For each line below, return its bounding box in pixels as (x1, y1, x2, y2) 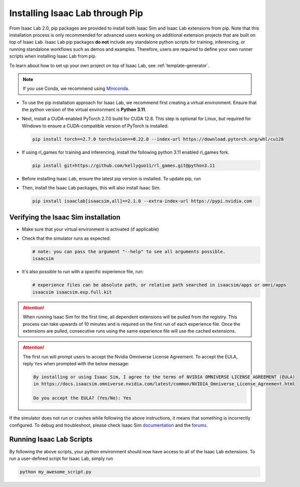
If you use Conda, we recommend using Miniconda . (23, 85, 130, 91)
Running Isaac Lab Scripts (9, 435, 93, 444)
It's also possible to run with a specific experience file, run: (22, 269, 144, 275)
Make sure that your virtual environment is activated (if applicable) (22, 226, 159, 232)
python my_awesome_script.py (20, 469, 92, 474)
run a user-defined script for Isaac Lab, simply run (9, 455, 113, 461)
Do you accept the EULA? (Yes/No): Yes (33, 395, 131, 401)
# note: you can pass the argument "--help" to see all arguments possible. (32, 249, 226, 255)
